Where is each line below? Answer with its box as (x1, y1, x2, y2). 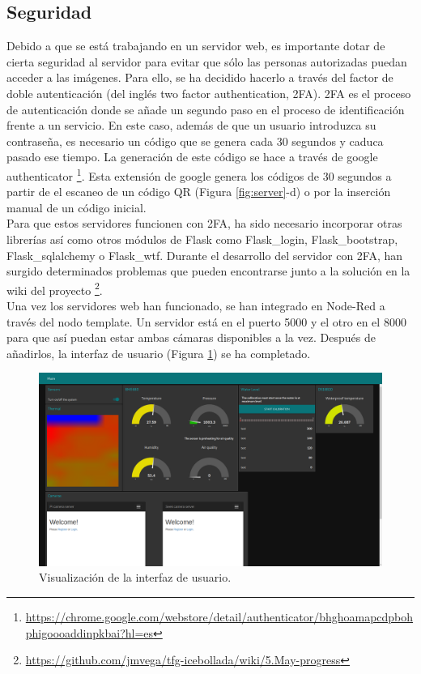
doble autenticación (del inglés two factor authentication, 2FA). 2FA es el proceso (6, 84, 411, 101)
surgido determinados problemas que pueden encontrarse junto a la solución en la (6, 262, 410, 279)
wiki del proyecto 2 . (6, 279, 103, 298)
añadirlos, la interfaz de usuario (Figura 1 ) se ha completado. (6, 344, 311, 361)
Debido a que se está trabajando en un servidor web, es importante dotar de (6, 37, 385, 54)
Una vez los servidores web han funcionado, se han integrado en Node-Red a (6, 297, 385, 314)
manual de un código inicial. (6, 198, 147, 215)
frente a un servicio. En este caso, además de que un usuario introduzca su (6, 117, 376, 134)
